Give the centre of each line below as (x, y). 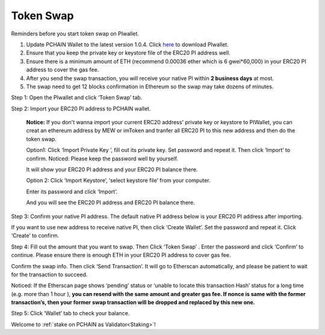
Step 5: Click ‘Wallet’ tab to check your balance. (70, 313)
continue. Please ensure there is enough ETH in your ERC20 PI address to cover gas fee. (121, 255)
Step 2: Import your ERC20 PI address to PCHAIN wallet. (81, 109)
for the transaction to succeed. (49, 274)
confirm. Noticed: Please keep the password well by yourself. (102, 158)
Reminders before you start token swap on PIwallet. (75, 34)
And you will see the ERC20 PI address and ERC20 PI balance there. (111, 203)
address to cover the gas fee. (63, 70)
